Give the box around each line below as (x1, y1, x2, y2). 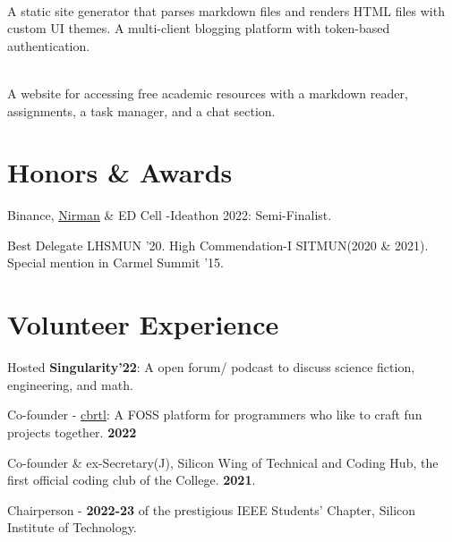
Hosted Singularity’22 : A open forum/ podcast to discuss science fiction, (7, 358, 415, 377)
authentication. (7, 36, 90, 55)
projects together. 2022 (7, 422, 137, 441)
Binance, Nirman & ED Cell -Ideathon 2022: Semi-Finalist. (7, 206, 332, 224)
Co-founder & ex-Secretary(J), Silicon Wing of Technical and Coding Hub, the (7, 453, 439, 471)
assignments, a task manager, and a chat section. (7, 101, 276, 120)
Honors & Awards (7, 154, 233, 191)
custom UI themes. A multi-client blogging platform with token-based (7, 19, 390, 38)
